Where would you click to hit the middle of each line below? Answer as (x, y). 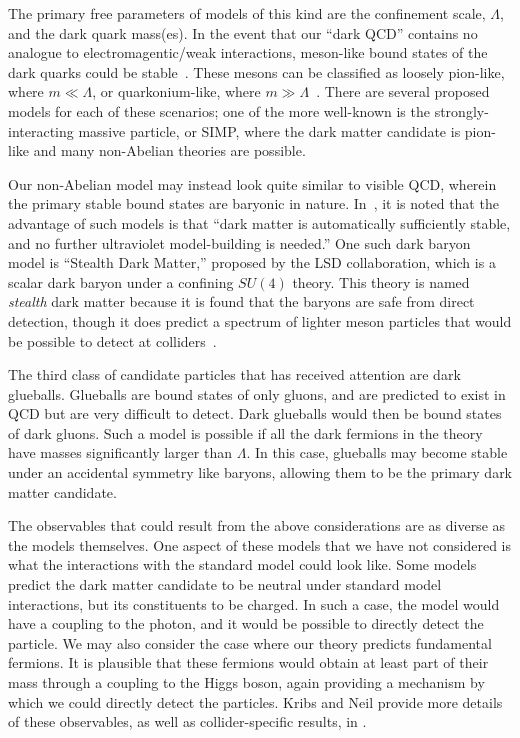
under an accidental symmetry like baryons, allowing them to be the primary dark (260, 472)
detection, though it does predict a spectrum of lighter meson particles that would (260, 320)
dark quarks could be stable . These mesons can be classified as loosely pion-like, (256, 71)
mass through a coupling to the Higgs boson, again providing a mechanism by (246, 682)
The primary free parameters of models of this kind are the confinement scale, (247, 13)
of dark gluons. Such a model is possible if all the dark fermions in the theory (245, 432)
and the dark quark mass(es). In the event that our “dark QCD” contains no (243, 32)
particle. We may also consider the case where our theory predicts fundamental (250, 642)
